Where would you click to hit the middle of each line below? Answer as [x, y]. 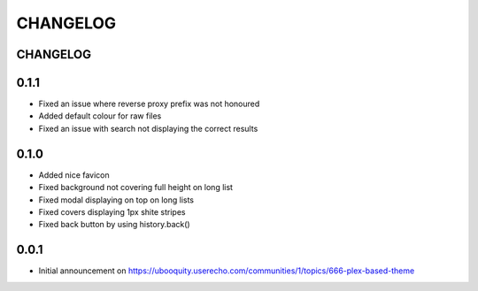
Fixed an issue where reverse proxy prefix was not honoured [149, 104]
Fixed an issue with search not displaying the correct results [148, 128]
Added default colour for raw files [100, 116]
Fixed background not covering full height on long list [136, 188]
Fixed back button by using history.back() [114, 225]
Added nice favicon [74, 175]
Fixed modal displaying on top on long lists [116, 200]
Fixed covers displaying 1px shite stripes [112, 211]
